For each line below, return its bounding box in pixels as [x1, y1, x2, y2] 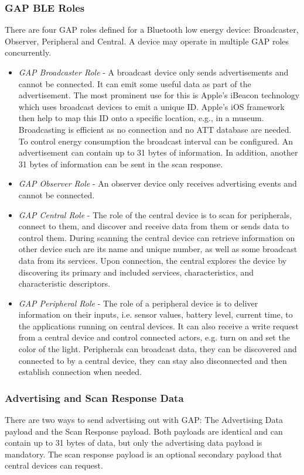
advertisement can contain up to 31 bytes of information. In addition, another [18, 146, 298, 159]
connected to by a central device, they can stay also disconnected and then [18, 354, 287, 366]
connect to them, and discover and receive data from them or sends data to [18, 220, 289, 232]
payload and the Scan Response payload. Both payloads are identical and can [5, 425, 283, 437]
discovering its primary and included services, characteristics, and [18, 266, 254, 278]
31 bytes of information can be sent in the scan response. [18, 157, 223, 170]
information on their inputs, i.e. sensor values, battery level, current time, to [18, 308, 293, 321]
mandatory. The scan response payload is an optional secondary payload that [5, 448, 282, 460]
